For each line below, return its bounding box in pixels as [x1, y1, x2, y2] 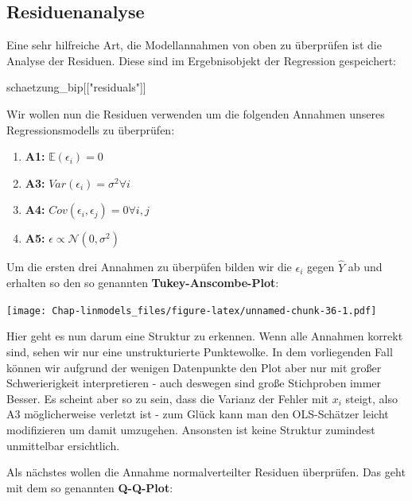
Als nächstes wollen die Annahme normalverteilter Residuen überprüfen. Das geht [6, 464, 406, 480]
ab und [348, 258, 383, 275]
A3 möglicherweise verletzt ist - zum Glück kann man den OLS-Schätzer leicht [6, 406, 389, 422]
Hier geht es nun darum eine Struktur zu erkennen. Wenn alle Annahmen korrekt [6, 328, 403, 344]
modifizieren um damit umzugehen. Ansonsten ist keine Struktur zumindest [6, 421, 375, 437]
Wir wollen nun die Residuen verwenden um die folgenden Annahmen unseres [6, 105, 385, 122]
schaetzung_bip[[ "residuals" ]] [6, 79, 146, 95]
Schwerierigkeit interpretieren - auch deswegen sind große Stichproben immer [6, 375, 382, 391]
